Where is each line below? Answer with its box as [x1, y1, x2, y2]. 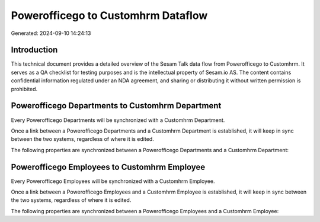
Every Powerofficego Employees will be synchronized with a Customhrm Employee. [11, 178, 216, 185]
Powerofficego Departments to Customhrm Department [11, 101, 222, 111]
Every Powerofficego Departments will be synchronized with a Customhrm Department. [11, 116, 225, 124]
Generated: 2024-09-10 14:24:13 [11, 30, 91, 37]
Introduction [11, 45, 58, 55]
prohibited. [11, 85, 38, 92]
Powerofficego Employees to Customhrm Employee [11, 162, 206, 172]
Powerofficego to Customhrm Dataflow [11, 9, 208, 22]
